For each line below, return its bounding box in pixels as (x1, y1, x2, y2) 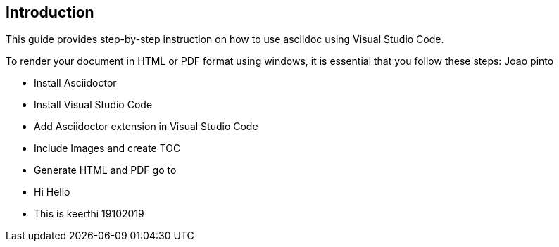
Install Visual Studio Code (34, 99, 153, 111)
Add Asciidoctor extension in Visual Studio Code (34, 120, 258, 133)
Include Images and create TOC (34, 142, 181, 155)
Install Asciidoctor (34, 77, 117, 89)
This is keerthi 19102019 (34, 208, 144, 220)
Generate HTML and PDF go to (34, 164, 177, 177)
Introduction (6, 4, 94, 21)
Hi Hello (34, 186, 70, 198)
